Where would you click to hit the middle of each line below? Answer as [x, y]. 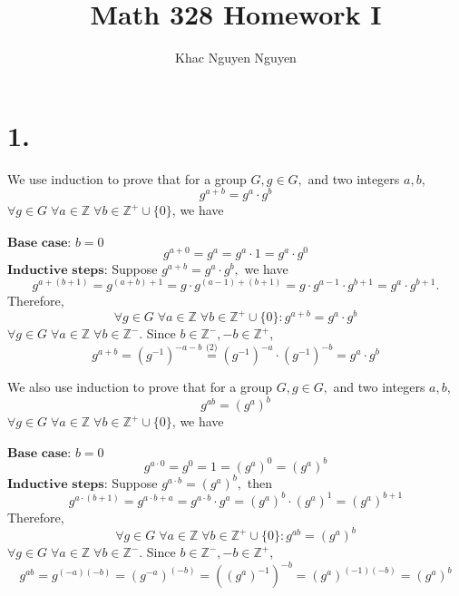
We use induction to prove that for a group [127, 178]
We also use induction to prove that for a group [140, 387]
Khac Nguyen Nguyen [236, 58]
